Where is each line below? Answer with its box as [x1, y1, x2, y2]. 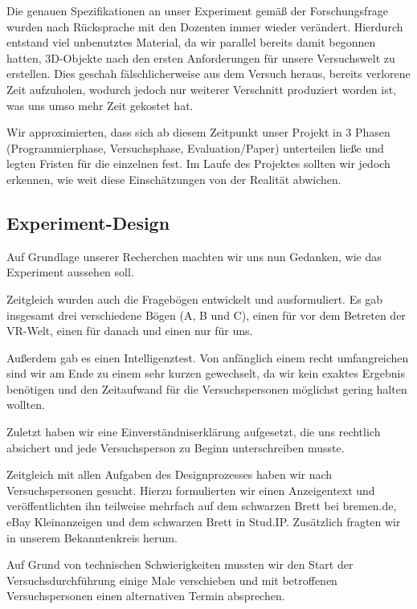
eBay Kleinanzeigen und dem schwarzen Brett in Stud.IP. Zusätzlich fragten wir [6, 513, 401, 530]
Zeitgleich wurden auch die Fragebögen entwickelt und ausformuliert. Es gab [6, 290, 383, 307]
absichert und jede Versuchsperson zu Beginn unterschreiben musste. [6, 439, 345, 456]
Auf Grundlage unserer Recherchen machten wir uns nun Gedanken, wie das [6, 247, 382, 264]
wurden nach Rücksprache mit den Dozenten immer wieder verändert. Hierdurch [6, 18, 403, 35]
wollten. [6, 396, 45, 413]
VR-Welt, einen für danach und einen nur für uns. [6, 322, 253, 339]
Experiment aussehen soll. [6, 264, 134, 280]
